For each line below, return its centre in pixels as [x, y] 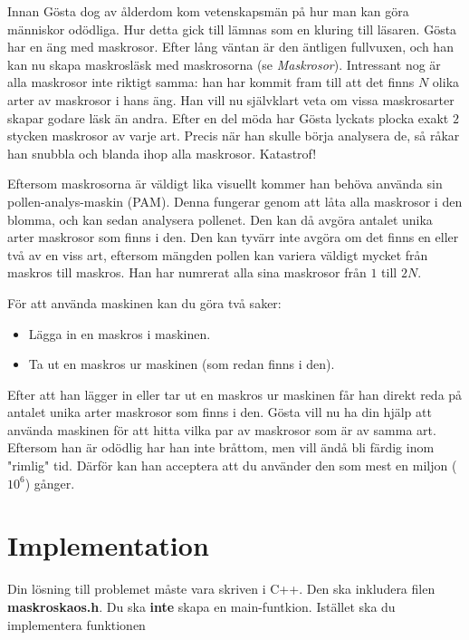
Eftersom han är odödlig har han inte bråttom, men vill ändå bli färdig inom [221, 447]
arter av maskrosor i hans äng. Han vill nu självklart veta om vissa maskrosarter [231, 99]
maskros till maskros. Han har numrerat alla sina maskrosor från [187, 272]
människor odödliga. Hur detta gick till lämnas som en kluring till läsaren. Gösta [232, 29]
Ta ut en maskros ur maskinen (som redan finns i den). [182, 364]
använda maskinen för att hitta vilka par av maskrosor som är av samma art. [222, 429]
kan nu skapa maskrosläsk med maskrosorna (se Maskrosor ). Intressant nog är [224, 64]
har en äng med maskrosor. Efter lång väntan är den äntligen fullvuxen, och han [230, 47]
